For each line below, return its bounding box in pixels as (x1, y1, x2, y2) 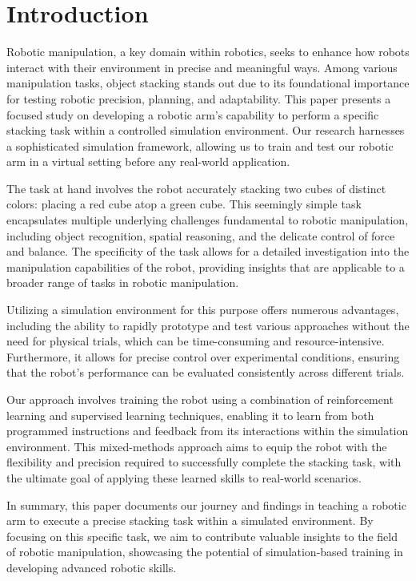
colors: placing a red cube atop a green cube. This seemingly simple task (6, 196, 362, 212)
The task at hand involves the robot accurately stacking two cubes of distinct (6, 180, 386, 196)
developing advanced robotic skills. (6, 559, 177, 575)
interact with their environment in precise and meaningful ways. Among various (6, 59, 398, 75)
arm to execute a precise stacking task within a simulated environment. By (6, 512, 374, 529)
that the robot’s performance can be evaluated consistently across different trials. (6, 364, 405, 381)
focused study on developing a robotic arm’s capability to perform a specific (6, 106, 379, 123)
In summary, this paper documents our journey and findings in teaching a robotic (6, 496, 406, 513)
